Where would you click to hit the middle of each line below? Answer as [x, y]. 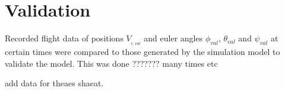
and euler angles [173, 38]
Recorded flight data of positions [64, 38]
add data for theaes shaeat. [54, 83]
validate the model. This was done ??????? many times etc [111, 63]
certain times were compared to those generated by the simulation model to [142, 51]
